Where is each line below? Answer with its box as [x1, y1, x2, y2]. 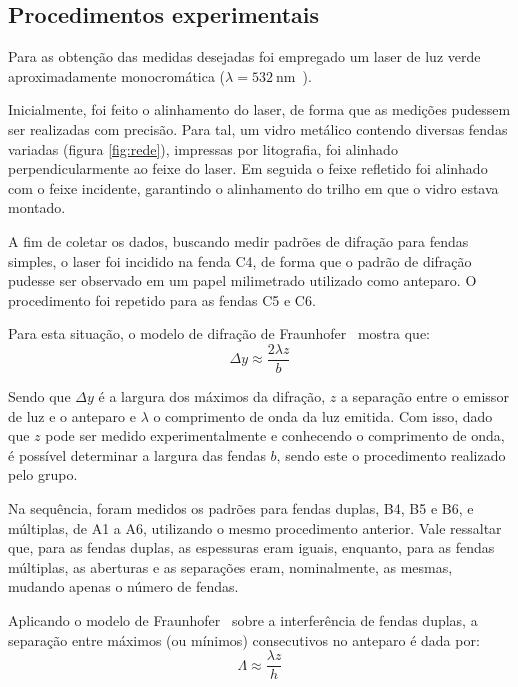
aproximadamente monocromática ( [8, 65, 226, 86]
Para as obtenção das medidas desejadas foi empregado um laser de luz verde [8, 46, 481, 67]
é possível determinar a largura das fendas [8, 444, 266, 465]
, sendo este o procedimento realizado [276, 444, 506, 465]
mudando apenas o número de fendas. [8, 576, 239, 597]
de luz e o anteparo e [8, 405, 136, 426]
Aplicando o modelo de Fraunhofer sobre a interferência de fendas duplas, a [8, 609, 478, 630]
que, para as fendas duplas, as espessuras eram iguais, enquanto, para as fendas [8, 537, 495, 558]
